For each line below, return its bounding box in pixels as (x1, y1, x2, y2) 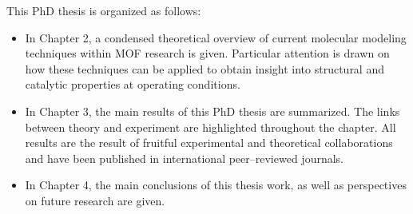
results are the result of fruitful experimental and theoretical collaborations (25, 134, 393, 151)
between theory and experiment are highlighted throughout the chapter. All (25, 118, 396, 135)
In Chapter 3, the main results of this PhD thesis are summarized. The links (25, 102, 400, 119)
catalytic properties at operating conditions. (25, 76, 240, 93)
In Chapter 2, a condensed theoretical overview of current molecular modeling (25, 29, 407, 46)
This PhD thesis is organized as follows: (6, 2, 201, 18)
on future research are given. (25, 192, 165, 208)
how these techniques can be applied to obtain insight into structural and (25, 60, 384, 77)
